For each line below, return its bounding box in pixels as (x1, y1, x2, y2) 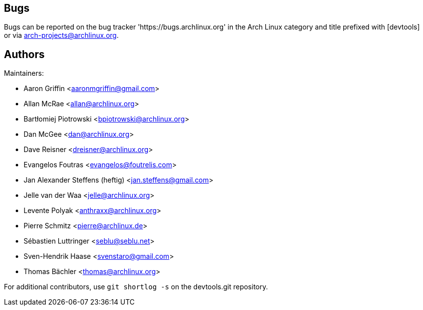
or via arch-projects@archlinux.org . (4, 31, 119, 40)
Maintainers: (4, 69, 44, 78)
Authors (4, 48, 45, 61)
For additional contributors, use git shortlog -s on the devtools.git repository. (4, 282, 268, 291)
